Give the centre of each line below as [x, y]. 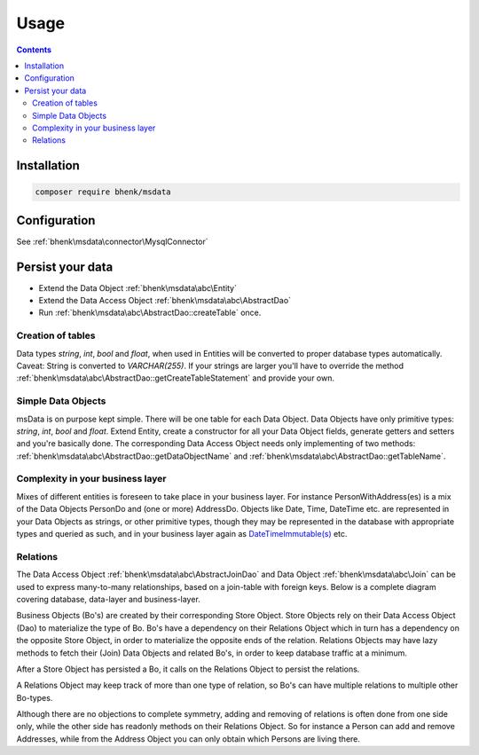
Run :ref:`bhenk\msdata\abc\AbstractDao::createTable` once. [150, 313]
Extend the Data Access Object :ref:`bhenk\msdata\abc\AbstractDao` [165, 301]
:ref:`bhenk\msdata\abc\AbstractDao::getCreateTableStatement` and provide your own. [175, 378]
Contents [34, 50]
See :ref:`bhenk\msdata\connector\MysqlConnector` [112, 241]
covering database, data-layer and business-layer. [109, 599]
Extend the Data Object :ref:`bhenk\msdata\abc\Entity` [138, 287]
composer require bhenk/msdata [103, 192]
